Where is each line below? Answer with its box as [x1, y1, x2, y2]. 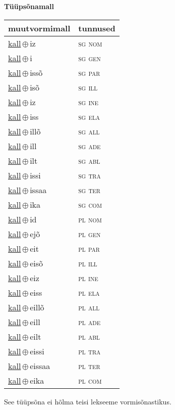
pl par [78, 242, 100, 254]
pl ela [78, 286, 100, 298]
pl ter [78, 359, 100, 372]
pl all [78, 301, 100, 313]
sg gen [78, 52, 101, 64]
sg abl [78, 154, 100, 166]
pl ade [78, 315, 101, 328]
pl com [78, 374, 102, 386]
